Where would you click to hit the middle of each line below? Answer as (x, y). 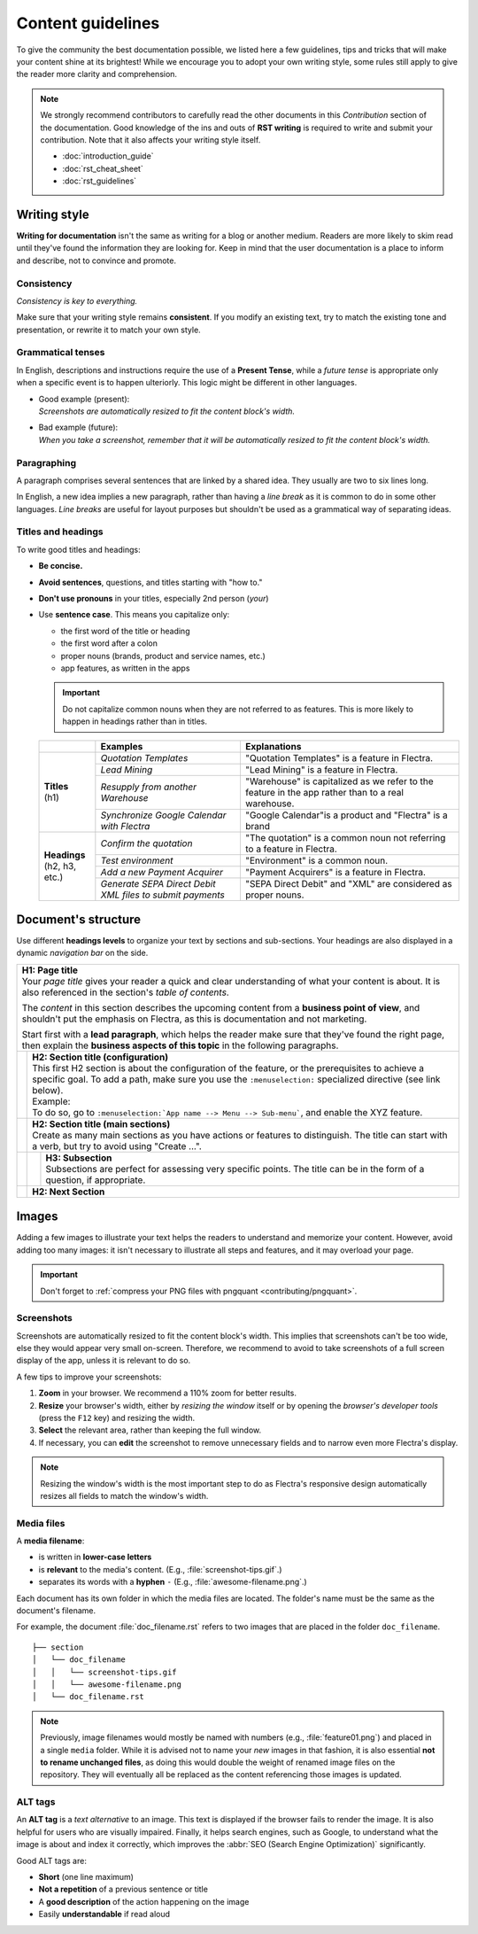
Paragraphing (46, 462)
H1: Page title (50, 970)
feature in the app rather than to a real (324, 792)
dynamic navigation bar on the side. (82, 953)
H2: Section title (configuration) (100, 1057)
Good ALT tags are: (52, 1860)
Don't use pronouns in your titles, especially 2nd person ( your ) (154, 598)
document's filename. (56, 1611)
